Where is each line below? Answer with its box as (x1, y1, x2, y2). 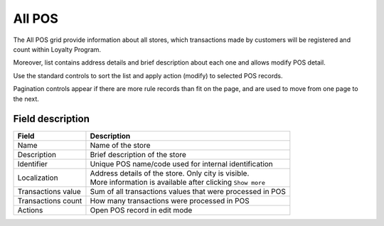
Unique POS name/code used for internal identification (90, 159, 273, 169)
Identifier (17, 159, 48, 169)
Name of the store (90, 141, 151, 151)
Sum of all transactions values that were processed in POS (90, 187, 286, 197)
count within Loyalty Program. (13, 45, 102, 53)
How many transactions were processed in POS (90, 196, 250, 206)
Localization (17, 173, 58, 183)
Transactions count (17, 196, 82, 206)
